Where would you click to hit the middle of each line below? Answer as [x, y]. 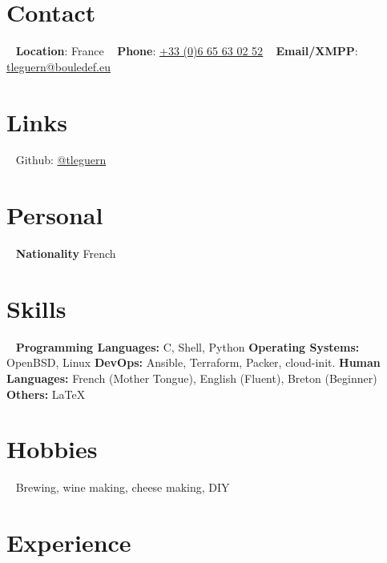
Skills [36, 308]
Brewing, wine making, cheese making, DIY [123, 487]
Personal [55, 215]
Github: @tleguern [61, 160]
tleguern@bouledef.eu [58, 66]
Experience [69, 543]
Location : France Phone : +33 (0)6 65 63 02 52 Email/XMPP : [187, 51]
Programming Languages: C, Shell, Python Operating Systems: [187, 346]
